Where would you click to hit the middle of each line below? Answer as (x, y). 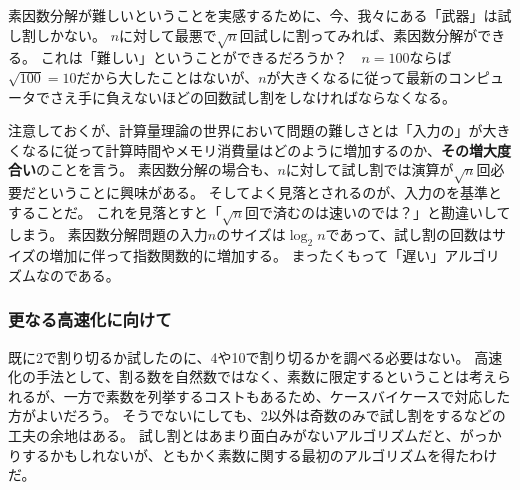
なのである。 (77, 274)
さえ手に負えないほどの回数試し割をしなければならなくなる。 (252, 96)
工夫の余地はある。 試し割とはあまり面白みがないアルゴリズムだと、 (234, 435)
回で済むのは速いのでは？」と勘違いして (378, 211)
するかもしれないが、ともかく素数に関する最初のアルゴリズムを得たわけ (259, 454)
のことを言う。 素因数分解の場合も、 (157, 169)
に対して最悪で (168, 34)
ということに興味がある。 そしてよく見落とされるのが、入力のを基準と (268, 192)
